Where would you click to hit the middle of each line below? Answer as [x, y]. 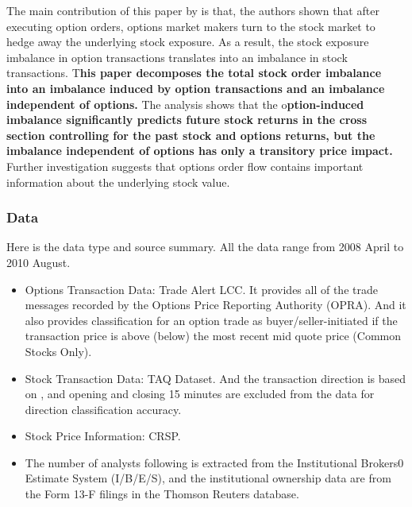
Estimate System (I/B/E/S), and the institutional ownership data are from [208, 478]
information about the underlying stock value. [118, 182]
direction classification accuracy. [103, 409]
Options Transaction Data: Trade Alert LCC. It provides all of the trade [201, 289]
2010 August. [39, 262]
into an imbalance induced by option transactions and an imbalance [196, 88]
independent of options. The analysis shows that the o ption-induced [185, 104]
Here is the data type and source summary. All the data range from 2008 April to [205, 247]
